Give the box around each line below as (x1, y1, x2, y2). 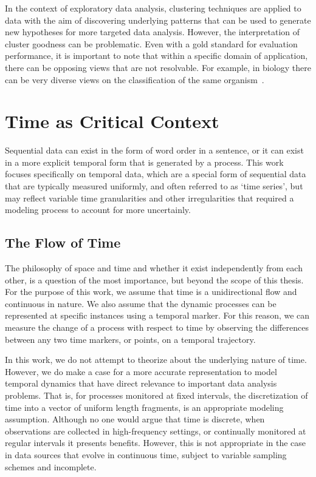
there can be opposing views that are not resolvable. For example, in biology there (5, 61, 311, 73)
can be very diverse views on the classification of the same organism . (5, 73, 264, 86)
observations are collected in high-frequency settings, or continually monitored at (5, 424, 306, 437)
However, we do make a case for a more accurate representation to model (5, 365, 277, 377)
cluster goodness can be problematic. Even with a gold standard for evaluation (5, 37, 298, 50)
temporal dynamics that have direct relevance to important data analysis (5, 377, 277, 390)
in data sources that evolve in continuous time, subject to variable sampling (5, 448, 287, 461)
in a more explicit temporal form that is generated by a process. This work (5, 155, 284, 168)
